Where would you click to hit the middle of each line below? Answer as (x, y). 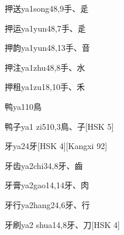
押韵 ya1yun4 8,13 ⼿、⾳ (47, 48)
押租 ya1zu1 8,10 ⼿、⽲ (45, 87)
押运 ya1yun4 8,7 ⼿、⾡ (45, 28)
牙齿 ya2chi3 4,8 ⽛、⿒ (44, 165)
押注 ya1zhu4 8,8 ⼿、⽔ (45, 67)
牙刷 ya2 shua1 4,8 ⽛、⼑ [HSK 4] (62, 224)
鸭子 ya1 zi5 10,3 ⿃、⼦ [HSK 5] (59, 126)
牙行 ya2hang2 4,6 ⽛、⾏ (47, 204)
